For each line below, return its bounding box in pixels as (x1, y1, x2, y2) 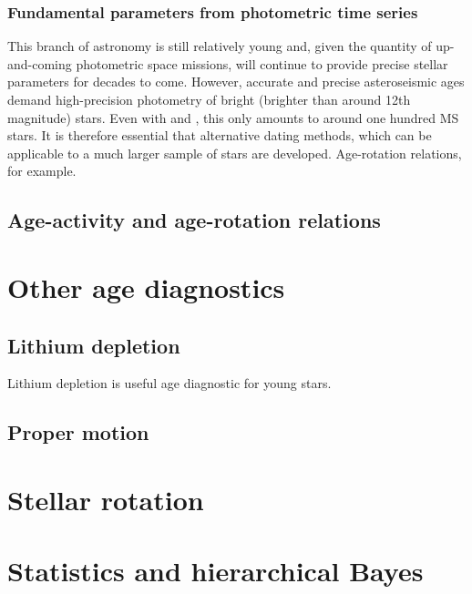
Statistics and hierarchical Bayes (7, 552, 424, 589)
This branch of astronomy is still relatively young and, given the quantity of (7, 36, 432, 56)
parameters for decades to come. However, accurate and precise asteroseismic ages (7, 72, 465, 91)
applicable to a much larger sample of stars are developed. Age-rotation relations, (7, 143, 462, 162)
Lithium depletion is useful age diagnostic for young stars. (7, 374, 332, 393)
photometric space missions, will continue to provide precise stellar (76, 54, 448, 73)
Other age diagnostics (7, 268, 285, 305)
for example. (7, 161, 77, 180)
